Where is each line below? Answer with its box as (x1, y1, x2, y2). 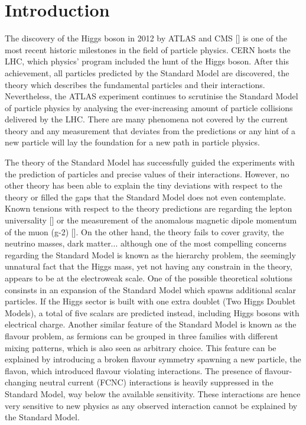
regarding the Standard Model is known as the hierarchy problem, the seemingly (5, 248, 296, 261)
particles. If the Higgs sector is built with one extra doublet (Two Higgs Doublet (5, 295, 296, 307)
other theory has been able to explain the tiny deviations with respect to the (5, 179, 282, 192)
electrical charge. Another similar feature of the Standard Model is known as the (5, 318, 297, 330)
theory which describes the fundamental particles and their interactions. (5, 78, 265, 90)
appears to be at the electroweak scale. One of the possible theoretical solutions (5, 272, 293, 284)
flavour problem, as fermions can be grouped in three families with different (5, 329, 278, 342)
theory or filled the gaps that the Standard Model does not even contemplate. (5, 190, 286, 203)
